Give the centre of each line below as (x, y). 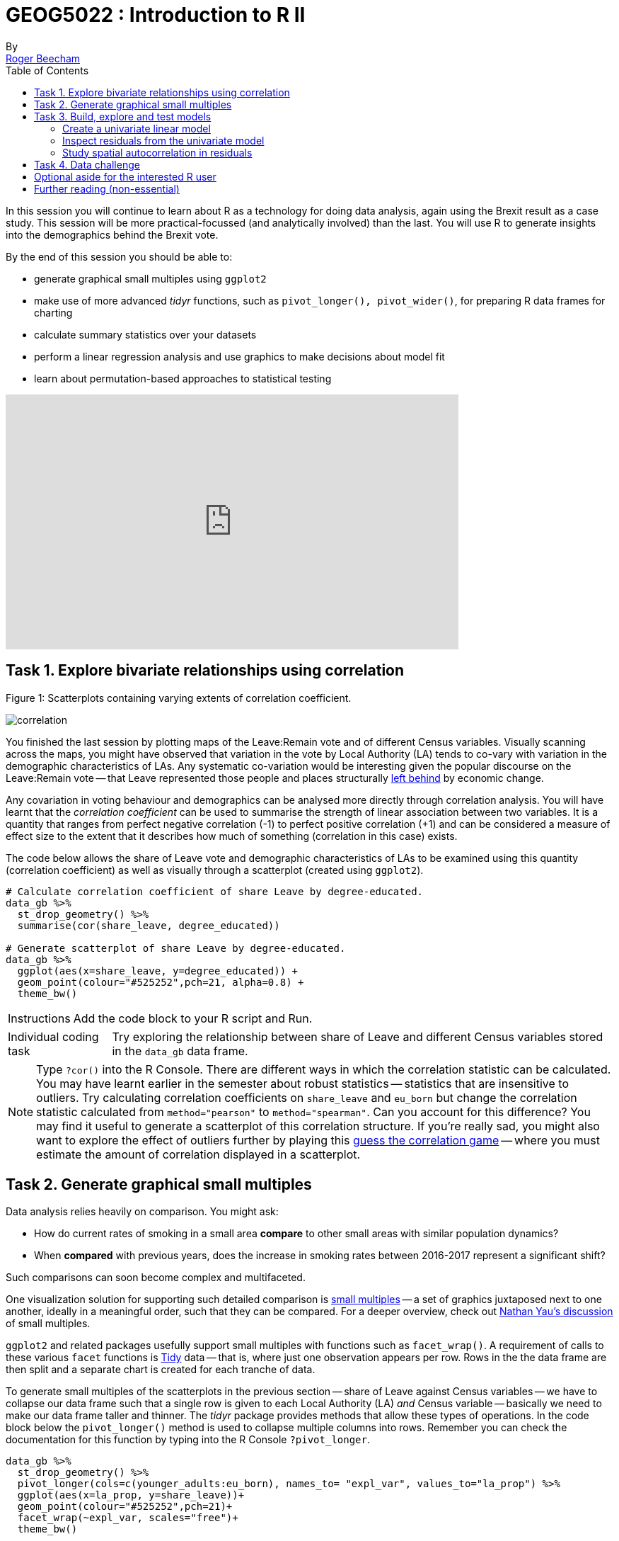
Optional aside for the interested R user (125, 176)
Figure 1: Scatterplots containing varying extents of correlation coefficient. (179, 698)
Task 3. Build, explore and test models (123, 116)
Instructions (39, 1018)
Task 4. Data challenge (87, 164)
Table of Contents (47, 70)
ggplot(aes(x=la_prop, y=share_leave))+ (131, 1495)
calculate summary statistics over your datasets (145, 334)
